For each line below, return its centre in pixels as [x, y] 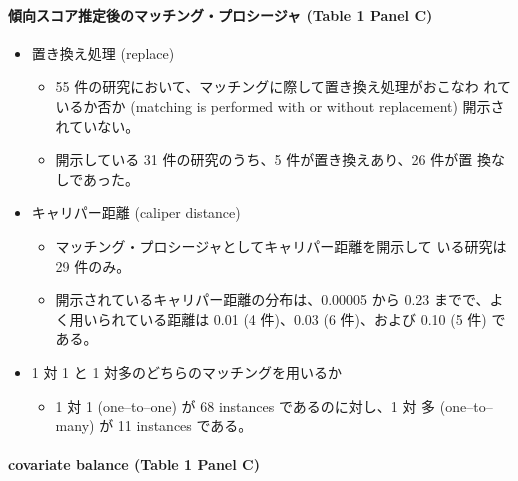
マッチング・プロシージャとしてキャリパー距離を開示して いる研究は [281, 245]
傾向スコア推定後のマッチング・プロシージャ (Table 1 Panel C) [220, 14]
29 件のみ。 [93, 265]
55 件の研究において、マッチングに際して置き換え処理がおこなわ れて [283, 86]
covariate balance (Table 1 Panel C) [134, 464]
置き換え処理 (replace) [103, 52]
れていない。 [97, 125]
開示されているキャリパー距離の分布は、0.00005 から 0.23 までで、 [272, 299]
